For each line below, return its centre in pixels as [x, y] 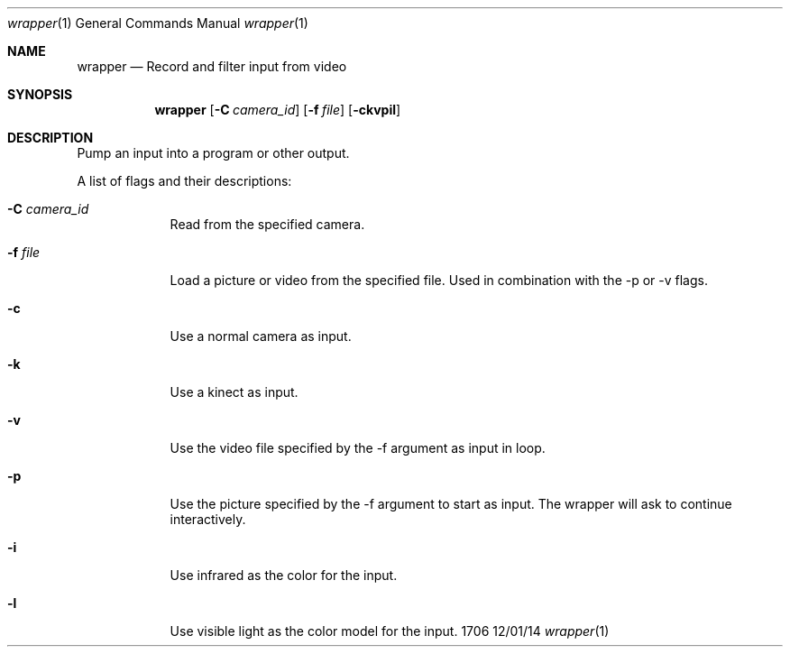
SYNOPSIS [40, 94]
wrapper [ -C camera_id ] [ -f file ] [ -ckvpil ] [278, 110]
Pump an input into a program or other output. [213, 153]
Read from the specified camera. [267, 224]
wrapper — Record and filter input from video [212, 66]
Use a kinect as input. [234, 392]
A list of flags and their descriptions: [184, 181]
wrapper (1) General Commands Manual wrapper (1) [158, 23]
